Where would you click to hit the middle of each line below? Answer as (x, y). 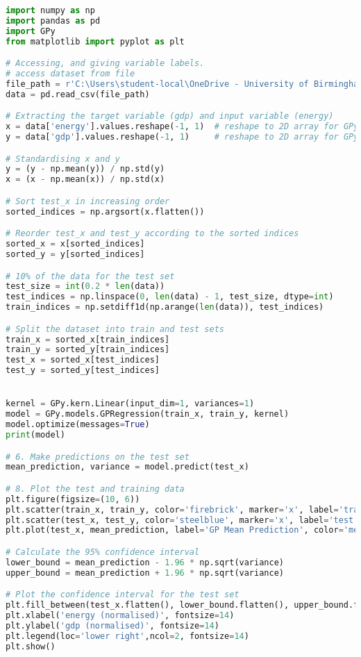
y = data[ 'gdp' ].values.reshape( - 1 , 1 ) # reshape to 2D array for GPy (182, 137)
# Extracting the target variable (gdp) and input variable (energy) (170, 116)
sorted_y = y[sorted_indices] (75, 255)
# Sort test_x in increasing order (88, 201)
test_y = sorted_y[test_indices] (83, 371)
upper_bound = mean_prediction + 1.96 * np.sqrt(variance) (145, 573)
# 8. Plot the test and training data (95, 489)
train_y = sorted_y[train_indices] (88, 350)
